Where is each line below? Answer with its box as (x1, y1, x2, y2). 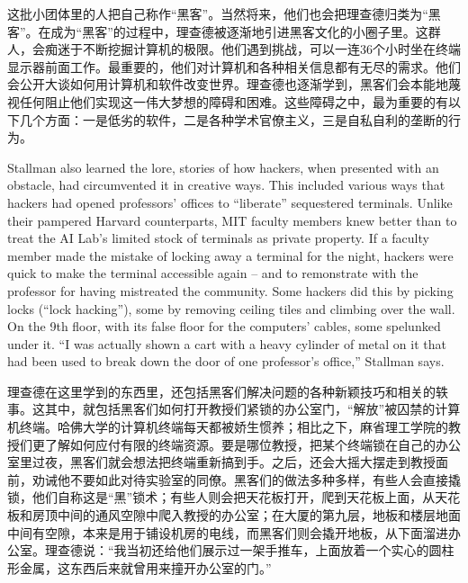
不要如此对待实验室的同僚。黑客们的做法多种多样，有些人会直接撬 (69, 470, 461, 489)
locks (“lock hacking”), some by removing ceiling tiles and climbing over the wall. (7, 299, 455, 318)
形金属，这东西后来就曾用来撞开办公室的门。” (7, 558, 272, 577)
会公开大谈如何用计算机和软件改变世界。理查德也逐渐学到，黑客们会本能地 (7, 75, 448, 94)
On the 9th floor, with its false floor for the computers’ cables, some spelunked (7, 317, 441, 336)
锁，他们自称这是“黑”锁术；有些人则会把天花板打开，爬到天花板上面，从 (7, 488, 436, 507)
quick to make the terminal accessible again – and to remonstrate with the (7, 264, 418, 283)
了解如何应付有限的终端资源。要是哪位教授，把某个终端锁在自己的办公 (44, 435, 461, 453)
